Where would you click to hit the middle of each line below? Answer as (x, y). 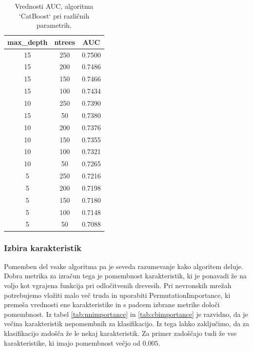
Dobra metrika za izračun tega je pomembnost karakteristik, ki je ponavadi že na (125, 276)
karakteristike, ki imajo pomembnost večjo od (72, 342)
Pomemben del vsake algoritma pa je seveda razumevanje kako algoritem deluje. (124, 266)
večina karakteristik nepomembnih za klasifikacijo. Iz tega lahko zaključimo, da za (127, 323)
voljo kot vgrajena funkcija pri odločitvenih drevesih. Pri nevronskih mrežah (118, 285)
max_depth (28, 42)
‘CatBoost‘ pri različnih (54, 15)
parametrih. (54, 25)
